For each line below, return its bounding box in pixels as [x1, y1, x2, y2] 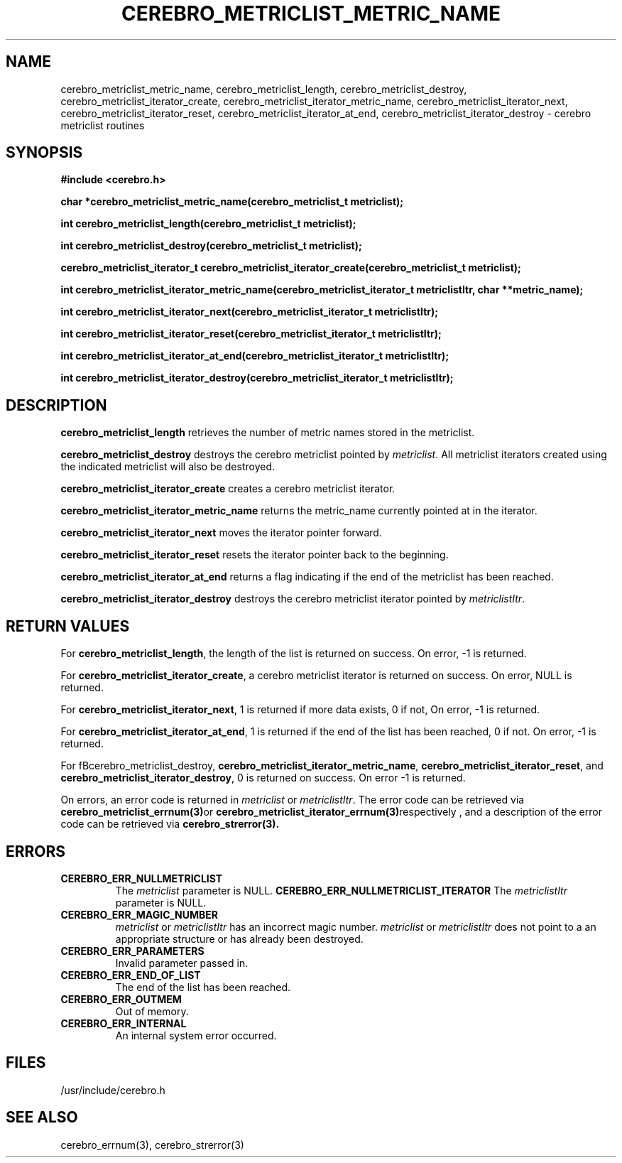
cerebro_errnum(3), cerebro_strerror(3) [60, 1138, 244, 1151]
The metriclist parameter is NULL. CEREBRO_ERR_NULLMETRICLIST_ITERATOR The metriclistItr [115, 884, 567, 897]
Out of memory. [115, 1005, 189, 1017]
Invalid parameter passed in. [115, 956, 249, 969]
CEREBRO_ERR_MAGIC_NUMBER [60, 908, 219, 921]
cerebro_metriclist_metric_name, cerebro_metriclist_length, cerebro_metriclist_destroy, [60, 82, 467, 95]
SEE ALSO [6, 1108, 78, 1127]
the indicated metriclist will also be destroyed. [60, 460, 275, 473]
